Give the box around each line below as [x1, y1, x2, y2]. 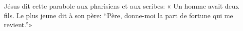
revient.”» [4, 20, 33, 30]
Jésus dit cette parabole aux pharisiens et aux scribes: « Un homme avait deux [4, 1, 239, 10]
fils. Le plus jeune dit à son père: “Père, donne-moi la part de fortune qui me [4, 10, 233, 20]
